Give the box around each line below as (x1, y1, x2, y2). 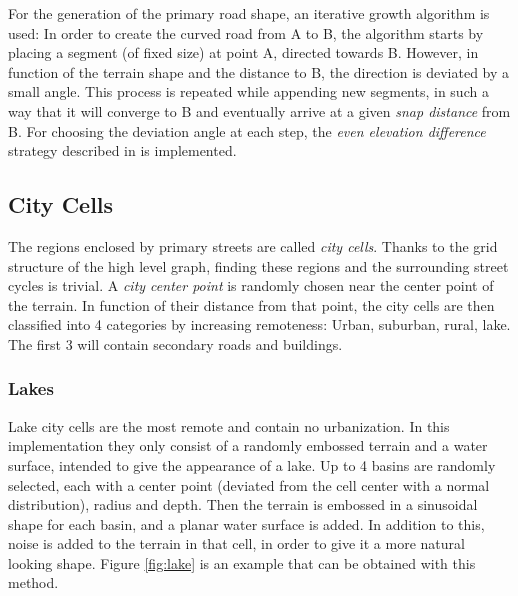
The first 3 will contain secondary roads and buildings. (8, 333, 343, 354)
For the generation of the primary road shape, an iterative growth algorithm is (8, 3, 490, 23)
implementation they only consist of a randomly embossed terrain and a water (8, 435, 488, 456)
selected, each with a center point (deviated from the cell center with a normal (8, 474, 490, 495)
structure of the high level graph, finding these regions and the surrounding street (8, 255, 509, 276)
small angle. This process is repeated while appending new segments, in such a (8, 81, 489, 102)
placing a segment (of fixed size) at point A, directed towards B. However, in (8, 42, 479, 63)
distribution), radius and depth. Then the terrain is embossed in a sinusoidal (8, 494, 478, 515)
